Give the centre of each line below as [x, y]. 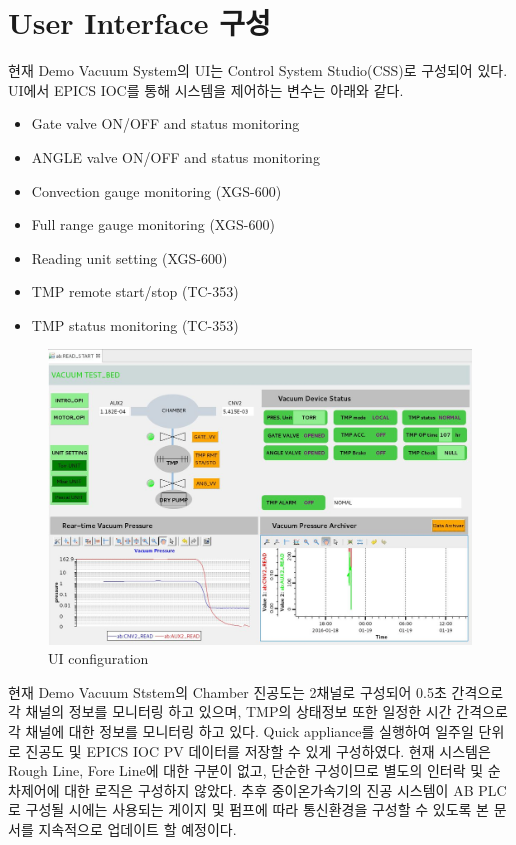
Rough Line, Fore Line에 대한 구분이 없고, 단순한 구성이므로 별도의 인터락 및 [246, 770]
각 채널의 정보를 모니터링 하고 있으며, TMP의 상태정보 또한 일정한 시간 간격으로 [258, 711]
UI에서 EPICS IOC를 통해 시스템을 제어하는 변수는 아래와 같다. [206, 89]
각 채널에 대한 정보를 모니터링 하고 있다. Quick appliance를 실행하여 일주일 [241, 731]
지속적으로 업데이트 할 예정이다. [137, 829]
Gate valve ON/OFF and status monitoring [165, 123]
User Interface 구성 [139, 22]
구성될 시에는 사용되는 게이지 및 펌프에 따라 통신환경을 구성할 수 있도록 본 [257, 809]
